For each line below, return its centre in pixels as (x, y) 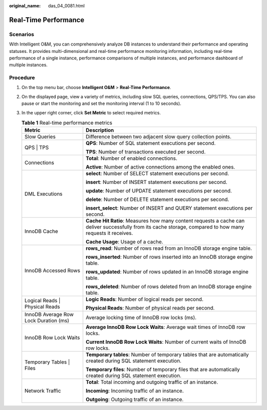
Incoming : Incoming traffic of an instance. (135, 391)
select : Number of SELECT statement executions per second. (157, 174)
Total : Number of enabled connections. (132, 158)
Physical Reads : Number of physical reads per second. (150, 308)
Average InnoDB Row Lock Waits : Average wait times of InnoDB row (166, 327)
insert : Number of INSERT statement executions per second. (156, 182)
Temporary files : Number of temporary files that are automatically (163, 369)
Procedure (22, 78)
